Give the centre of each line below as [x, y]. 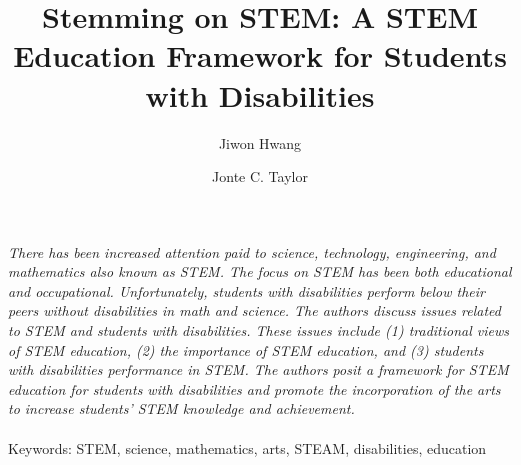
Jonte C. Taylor [260, 176]
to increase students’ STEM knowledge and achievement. [181, 408]
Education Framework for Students [260, 55]
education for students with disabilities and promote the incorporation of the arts [254, 388]
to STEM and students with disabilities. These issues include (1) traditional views [259, 330]
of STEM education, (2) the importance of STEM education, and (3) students [246, 349]
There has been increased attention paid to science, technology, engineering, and [252, 251]
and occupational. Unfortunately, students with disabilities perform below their [247, 290]
